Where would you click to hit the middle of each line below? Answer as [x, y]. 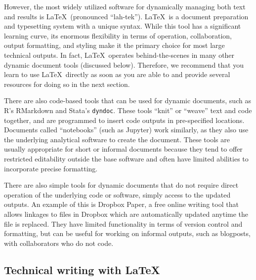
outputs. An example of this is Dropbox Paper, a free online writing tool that [121, 204]
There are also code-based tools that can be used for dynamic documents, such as [128, 100]
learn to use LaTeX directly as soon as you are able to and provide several [117, 74]
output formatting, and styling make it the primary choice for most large [114, 45]
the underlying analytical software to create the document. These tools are [117, 139]
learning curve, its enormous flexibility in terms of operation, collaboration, [118, 35]
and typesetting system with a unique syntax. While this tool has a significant [123, 26]
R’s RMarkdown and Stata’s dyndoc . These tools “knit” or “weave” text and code [128, 110]
